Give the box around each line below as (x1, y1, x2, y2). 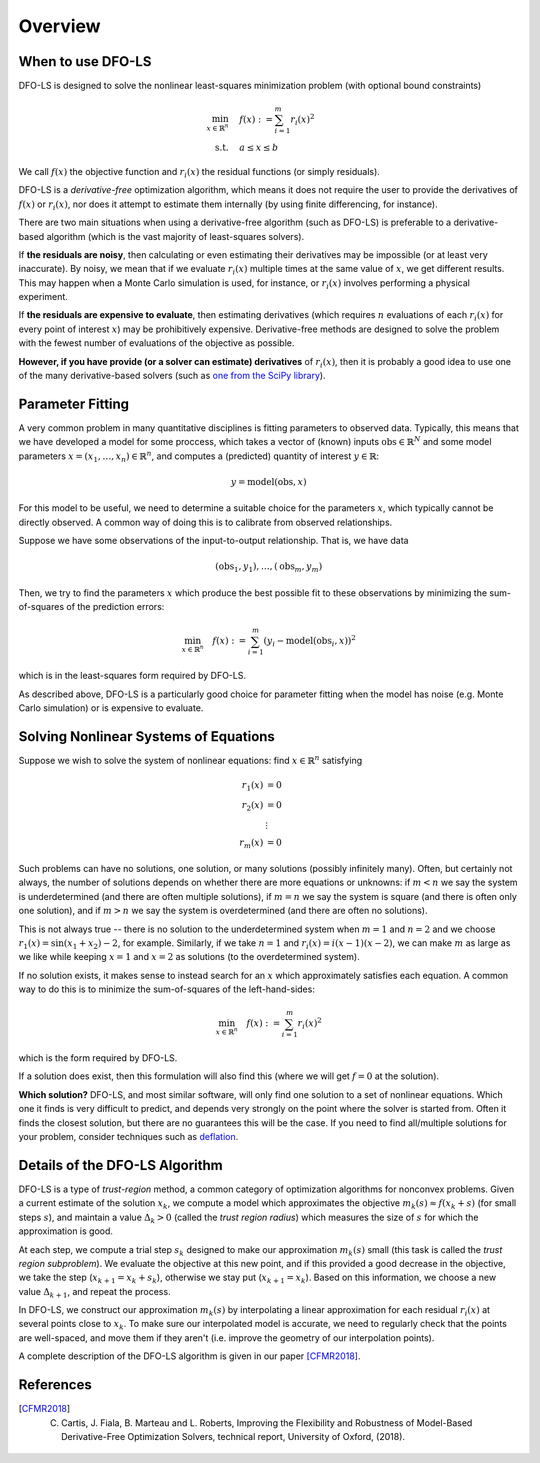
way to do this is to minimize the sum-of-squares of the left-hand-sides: (18, 983, 315, 995)
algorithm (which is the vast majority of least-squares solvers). (46, 230, 305, 242)
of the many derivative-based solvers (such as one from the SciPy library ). (18, 370, 326, 382)
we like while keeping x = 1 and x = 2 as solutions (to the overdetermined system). (18, 951, 360, 963)
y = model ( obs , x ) (230, 476, 307, 487)
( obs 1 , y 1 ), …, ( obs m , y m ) (215, 561, 323, 575)
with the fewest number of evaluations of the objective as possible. (18, 337, 295, 349)
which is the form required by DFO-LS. (18, 1052, 178, 1064)
